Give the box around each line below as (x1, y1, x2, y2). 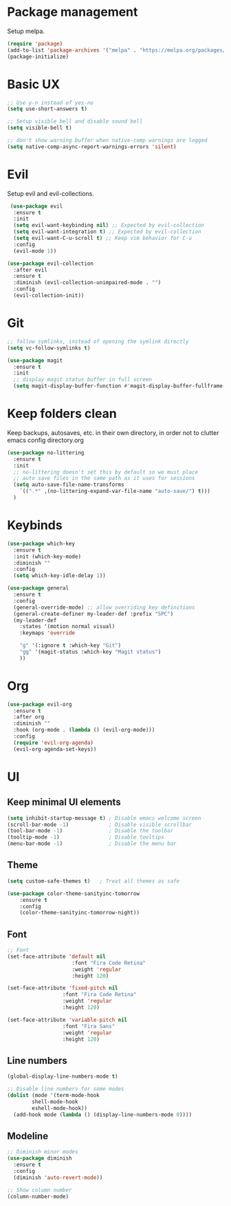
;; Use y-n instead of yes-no (7, 99, 94, 106)
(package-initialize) (7, 53, 69, 60)
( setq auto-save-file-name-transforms (13, 481, 125, 488)
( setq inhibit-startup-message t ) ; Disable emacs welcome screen (7, 814, 201, 821)
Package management (7, 4, 138, 20)
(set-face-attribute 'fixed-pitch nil (7, 985, 118, 992)
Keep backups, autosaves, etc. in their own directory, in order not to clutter (7, 428, 219, 436)
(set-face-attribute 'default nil (7, 953, 107, 960)
